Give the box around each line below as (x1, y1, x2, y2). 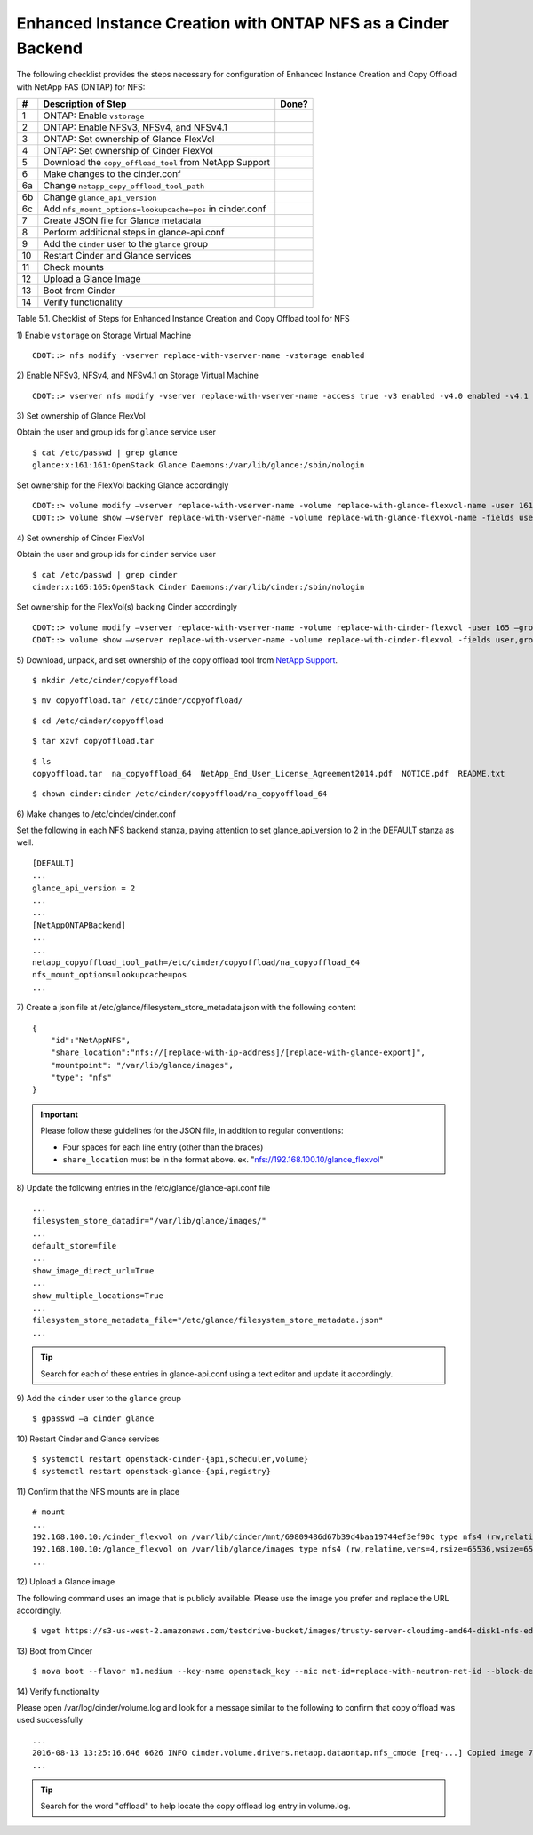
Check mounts (43, 261, 104, 274)
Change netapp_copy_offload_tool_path (43, 180, 205, 192)
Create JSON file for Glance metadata (43, 214, 202, 227)
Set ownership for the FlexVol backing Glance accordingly (16, 480, 229, 491)
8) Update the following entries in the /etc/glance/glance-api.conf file (16, 1183, 271, 1193)
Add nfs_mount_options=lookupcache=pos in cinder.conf (43, 203, 266, 215)
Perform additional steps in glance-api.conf (43, 227, 226, 239)
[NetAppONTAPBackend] (32, 920, 126, 930)
